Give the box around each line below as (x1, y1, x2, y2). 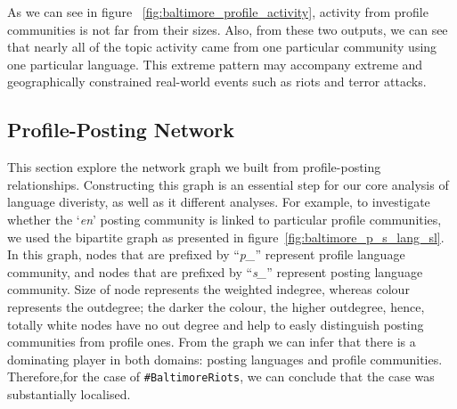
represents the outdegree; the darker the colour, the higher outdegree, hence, (7, 297, 425, 315)
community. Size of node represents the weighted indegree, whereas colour (7, 280, 410, 299)
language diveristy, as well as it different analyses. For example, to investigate (7, 192, 430, 211)
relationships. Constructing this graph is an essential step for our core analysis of (7, 175, 449, 193)
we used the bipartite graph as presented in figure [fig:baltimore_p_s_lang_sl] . (7, 227, 445, 246)
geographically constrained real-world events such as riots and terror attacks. (7, 72, 427, 91)
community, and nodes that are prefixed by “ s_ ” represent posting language (7, 262, 423, 281)
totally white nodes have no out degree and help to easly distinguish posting (7, 315, 424, 333)
